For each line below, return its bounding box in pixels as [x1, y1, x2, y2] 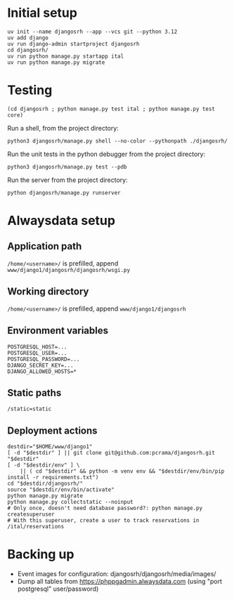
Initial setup [7, 5, 77, 21]
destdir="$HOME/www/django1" [7, 443, 93, 450]
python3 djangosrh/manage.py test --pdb [7, 163, 128, 170]
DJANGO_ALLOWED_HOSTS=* [7, 367, 77, 375]
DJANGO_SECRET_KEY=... [7, 362, 74, 369]
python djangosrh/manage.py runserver [7, 189, 121, 196]
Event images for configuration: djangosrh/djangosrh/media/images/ [17, 570, 216, 578]
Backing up [7, 547, 74, 563]
